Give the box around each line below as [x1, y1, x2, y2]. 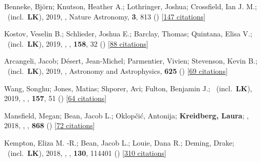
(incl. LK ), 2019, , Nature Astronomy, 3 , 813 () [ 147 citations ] [7, 11, 206, 22]
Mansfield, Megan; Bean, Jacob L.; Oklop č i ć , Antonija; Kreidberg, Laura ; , [4, 110, 249, 120]
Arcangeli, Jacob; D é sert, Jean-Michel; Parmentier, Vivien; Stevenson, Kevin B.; [4, 55, 257, 66]
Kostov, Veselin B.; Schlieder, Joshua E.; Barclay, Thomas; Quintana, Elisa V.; [4, 28, 252, 39]
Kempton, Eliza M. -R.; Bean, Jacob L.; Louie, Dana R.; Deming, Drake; [4, 137, 235, 148]
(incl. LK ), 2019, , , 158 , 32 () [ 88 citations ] [7, 38, 148, 49]
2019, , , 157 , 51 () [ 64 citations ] [4, 93, 107, 104]
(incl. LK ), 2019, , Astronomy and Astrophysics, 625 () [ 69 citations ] [7, 65, 228, 76]
